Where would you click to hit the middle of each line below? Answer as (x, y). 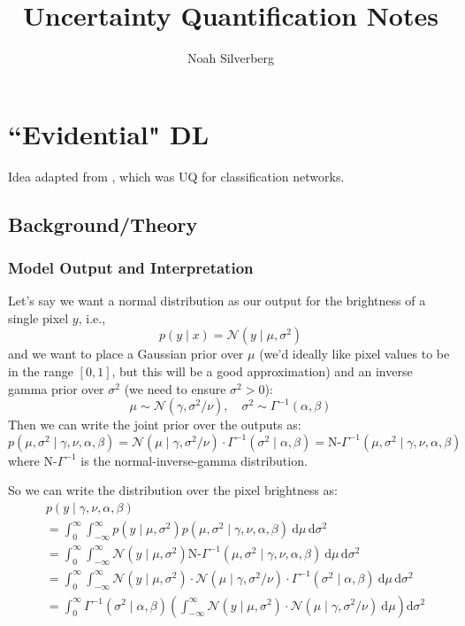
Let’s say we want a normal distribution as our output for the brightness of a (217, 301)
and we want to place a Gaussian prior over (126, 354)
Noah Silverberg (231, 58)
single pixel (38, 317)
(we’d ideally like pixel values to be (354, 354)
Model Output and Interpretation (131, 267)
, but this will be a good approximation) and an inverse (262, 371)
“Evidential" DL (109, 133)
